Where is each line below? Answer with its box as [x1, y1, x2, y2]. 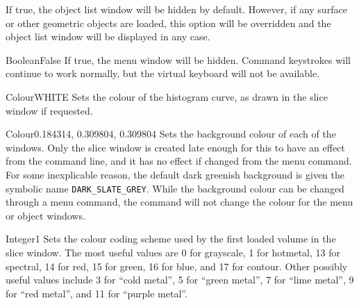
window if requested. [6, 103, 93, 117]
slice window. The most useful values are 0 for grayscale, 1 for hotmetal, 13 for [6, 245, 340, 259]
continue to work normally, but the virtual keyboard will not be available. [6, 66, 320, 81]
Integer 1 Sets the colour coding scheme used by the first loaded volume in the [6, 231, 336, 246]
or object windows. [6, 208, 85, 222]
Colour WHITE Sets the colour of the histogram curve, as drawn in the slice [6, 89, 328, 104]
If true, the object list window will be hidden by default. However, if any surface [6, 2, 347, 16]
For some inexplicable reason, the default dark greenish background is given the [6, 167, 344, 181]
